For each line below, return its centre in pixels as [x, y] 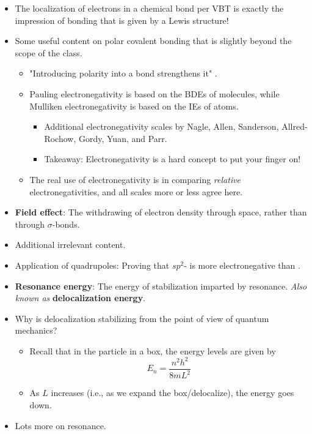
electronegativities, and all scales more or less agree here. [136, 191]
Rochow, [60, 138]
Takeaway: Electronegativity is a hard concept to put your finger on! [172, 159]
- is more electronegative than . [242, 265]
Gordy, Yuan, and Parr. [123, 138]
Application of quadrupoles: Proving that [92, 265]
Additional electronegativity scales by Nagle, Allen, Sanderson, [161, 126]
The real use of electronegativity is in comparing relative [135, 179]
